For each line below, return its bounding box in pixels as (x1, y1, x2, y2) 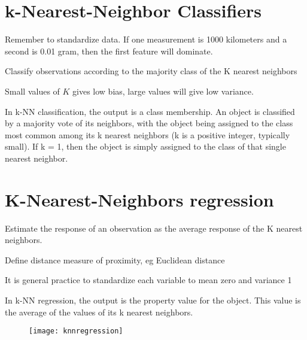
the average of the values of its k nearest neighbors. (5, 305, 193, 318)
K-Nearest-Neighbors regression (5, 187, 274, 211)
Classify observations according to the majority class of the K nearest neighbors (5, 65, 297, 77)
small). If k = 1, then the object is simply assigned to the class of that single (5, 140, 286, 153)
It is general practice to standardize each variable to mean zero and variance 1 (5, 274, 292, 286)
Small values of (5, 84, 60, 97)
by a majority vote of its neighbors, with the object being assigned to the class (5, 117, 293, 129)
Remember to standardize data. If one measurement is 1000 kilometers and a (5, 33, 287, 45)
